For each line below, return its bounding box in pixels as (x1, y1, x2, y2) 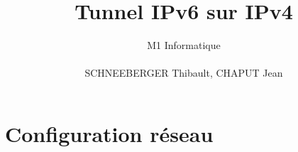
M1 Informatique (147, 38, 221, 53)
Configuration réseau (5, 119, 214, 148)
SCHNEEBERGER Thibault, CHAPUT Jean (84, 65, 283, 80)
